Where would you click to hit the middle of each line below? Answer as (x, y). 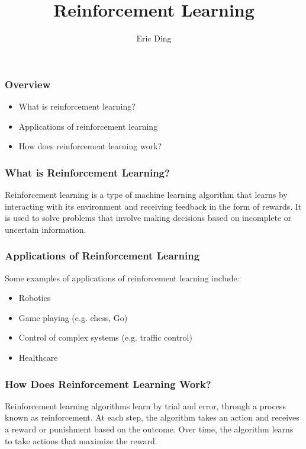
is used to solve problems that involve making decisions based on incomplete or (148, 218)
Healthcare (38, 357)
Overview (28, 84)
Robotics (35, 298)
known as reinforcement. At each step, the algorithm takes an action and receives (152, 417)
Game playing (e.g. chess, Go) (73, 317)
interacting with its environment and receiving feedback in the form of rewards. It (153, 206)
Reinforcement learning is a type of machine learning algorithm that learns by (146, 195)
